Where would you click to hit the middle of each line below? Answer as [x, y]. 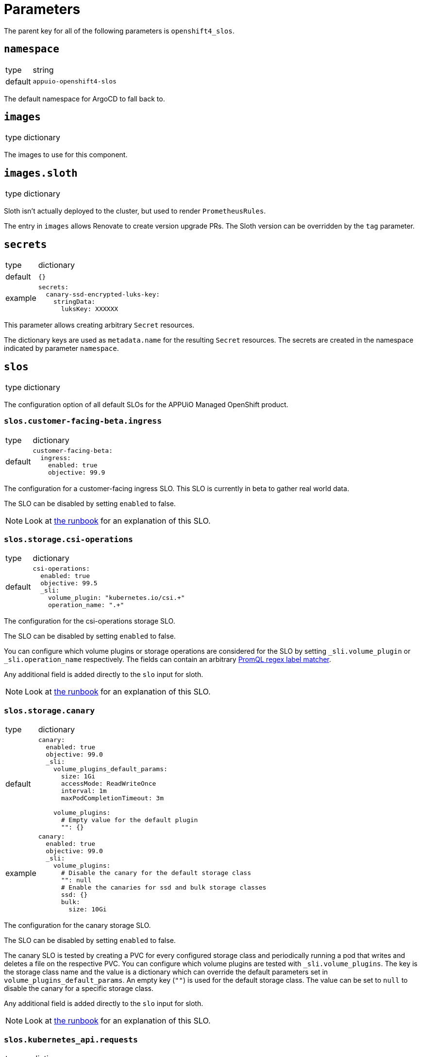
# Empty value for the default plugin [129, 820]
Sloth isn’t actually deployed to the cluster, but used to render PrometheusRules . [135, 211]
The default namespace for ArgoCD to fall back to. [84, 99]
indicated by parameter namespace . [61, 348]
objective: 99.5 [69, 583]
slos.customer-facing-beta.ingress [83, 421]
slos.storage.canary [50, 710]
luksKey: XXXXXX [90, 309]
